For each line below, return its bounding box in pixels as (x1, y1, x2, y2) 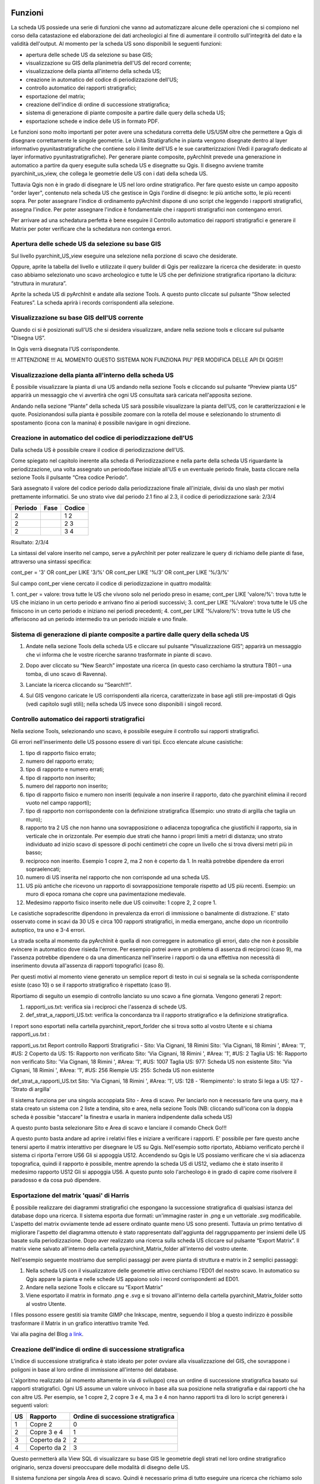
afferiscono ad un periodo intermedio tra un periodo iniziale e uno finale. (11, 616, 188, 623)
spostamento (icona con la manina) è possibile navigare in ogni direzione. (11, 419, 191, 426)
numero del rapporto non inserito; (25, 782, 108, 789)
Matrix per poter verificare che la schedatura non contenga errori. (11, 225, 172, 232)
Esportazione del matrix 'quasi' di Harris (11, 1191, 130, 1200)
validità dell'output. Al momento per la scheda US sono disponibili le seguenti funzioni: (11, 40, 222, 47)
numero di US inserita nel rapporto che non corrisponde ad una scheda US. (25, 874, 210, 881)
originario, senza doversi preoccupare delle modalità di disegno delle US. (11, 1463, 190, 1470)
